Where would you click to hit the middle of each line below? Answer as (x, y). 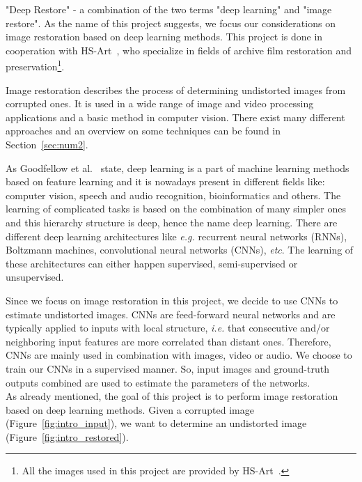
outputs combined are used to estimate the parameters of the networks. (158, 382)
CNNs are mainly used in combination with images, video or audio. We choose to (179, 355)
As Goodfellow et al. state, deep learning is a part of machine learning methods (178, 168)
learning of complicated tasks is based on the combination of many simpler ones (176, 209)
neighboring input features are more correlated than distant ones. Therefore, (168, 341)
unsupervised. (35, 277)
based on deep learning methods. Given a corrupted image (130, 409)
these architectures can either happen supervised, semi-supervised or (152, 263)
